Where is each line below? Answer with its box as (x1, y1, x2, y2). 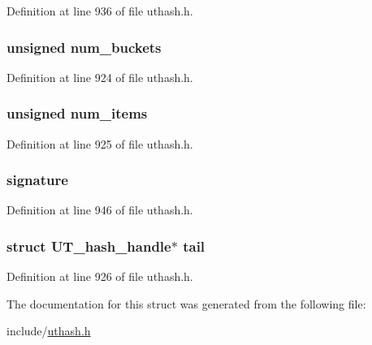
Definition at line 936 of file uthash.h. (6, 2, 193, 19)
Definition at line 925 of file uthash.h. (6, 135, 193, 152)
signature (6, 170, 68, 190)
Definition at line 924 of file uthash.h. (6, 68, 193, 85)
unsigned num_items (6, 103, 148, 123)
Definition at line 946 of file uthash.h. (6, 201, 193, 218)
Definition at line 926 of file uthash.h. (6, 268, 193, 285)
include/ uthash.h (6, 322, 91, 339)
